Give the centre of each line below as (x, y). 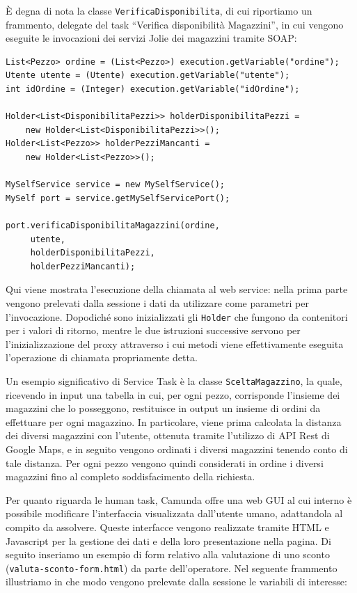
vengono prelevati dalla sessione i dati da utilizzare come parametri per (157, 302)
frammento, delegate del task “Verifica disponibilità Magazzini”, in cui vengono (175, 24)
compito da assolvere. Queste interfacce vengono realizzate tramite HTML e (167, 527)
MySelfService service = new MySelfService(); (115, 185)
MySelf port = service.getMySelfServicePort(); (118, 198)
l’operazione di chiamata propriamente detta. (102, 357)
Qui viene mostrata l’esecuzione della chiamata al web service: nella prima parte (177, 289)
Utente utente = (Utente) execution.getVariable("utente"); (148, 76)
